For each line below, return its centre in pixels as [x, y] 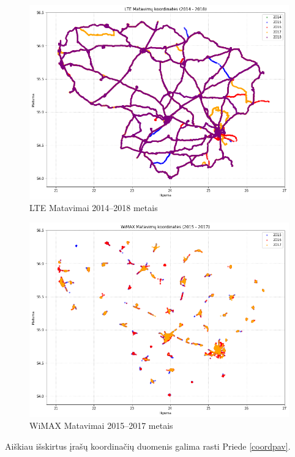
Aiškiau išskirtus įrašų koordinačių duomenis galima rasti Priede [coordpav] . [148, 446]
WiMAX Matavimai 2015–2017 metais [101, 425]
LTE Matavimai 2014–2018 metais [94, 208]
